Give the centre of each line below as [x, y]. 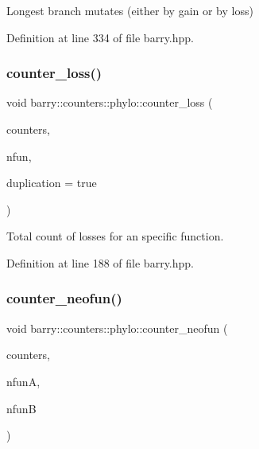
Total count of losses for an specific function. [115, 236]
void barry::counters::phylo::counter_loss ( [110, 102]
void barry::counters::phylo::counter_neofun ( [117, 328]
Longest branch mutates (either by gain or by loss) [130, 10]
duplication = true [52, 183]
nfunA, [23, 381]
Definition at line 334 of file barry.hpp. [100, 37]
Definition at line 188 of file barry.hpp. [100, 262]
